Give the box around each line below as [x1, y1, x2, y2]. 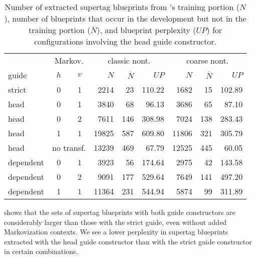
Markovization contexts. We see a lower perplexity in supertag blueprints [4, 226, 228, 237]
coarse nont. [186, 55, 229, 66]
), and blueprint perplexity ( [97, 24, 196, 36]
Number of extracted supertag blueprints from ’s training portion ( [5, 1, 240, 13]
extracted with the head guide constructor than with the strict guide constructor [4, 236, 252, 246]
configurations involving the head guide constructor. [34, 36, 217, 47]
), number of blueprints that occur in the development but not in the [4, 13, 246, 24]
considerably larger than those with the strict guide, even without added [4, 216, 227, 227]
